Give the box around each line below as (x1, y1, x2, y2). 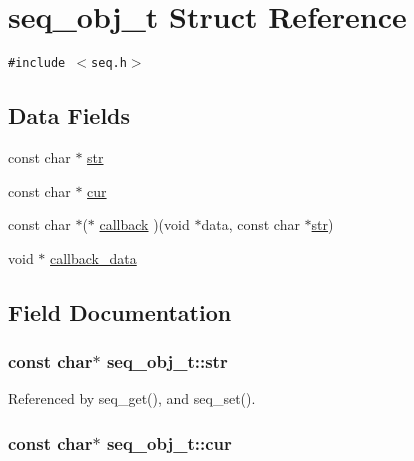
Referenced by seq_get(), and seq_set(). (8, 388, 256, 409)
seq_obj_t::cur (106, 430, 232, 455)
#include (8, 56, 66, 71)
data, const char (201, 214, 300, 235)
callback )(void (99, 214, 190, 235)
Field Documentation (8, 296, 232, 327)
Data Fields (8, 100, 131, 131)
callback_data (50, 247, 137, 268)
